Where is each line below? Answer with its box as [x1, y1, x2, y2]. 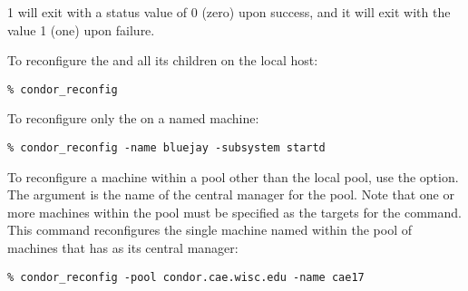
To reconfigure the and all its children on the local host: [7, 51, 318, 70]
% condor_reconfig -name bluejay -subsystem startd [7, 141, 326, 155]
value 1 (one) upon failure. [7, 20, 155, 39]
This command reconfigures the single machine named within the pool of [7, 220, 412, 239]
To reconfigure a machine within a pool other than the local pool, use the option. [7, 167, 459, 186]
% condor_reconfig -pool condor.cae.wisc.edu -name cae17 [7, 270, 365, 284]
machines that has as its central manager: [7, 238, 239, 257]
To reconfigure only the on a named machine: [7, 109, 259, 128]
